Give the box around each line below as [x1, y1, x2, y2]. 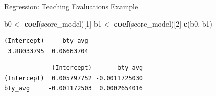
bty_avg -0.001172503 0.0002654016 [4, 84, 143, 92]
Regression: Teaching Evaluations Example [4, 1, 138, 11]
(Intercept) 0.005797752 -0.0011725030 [4, 74, 143, 82]
